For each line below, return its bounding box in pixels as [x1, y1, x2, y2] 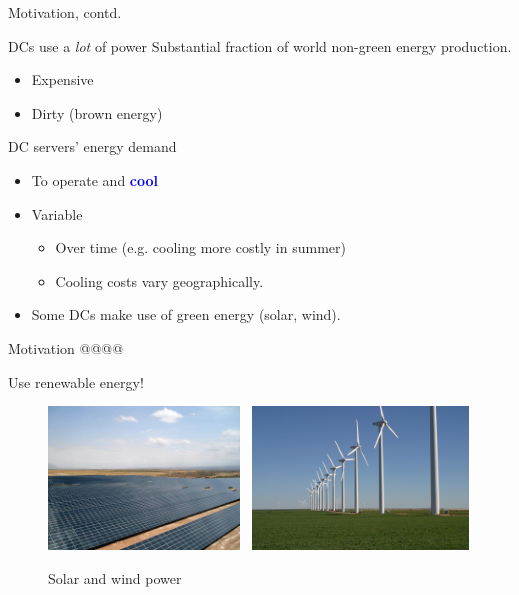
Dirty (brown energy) [31, 102, 163, 123]
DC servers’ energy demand [8, 136, 177, 157]
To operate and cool [31, 169, 159, 190]
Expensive [31, 69, 94, 90]
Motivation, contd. [8, 2, 122, 22]
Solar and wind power [48, 567, 182, 588]
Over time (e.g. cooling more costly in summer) [55, 237, 346, 258]
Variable [31, 203, 83, 224]
